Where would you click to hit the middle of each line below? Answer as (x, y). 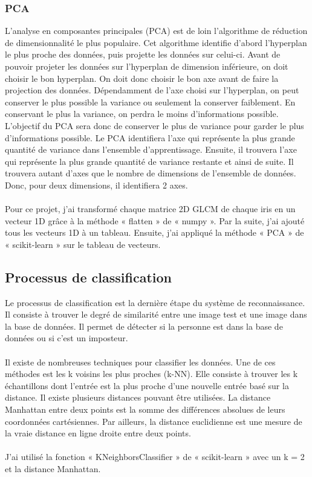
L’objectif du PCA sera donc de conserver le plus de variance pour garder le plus (154, 125)
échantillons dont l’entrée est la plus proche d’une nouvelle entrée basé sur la (147, 385)
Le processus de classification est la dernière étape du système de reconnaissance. (155, 302)
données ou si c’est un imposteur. (67, 338)
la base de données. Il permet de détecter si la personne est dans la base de (144, 326)
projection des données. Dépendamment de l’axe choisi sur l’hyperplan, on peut (152, 90)
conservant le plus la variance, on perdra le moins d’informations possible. (142, 114)
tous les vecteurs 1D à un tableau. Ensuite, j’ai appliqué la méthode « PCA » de (154, 232)
